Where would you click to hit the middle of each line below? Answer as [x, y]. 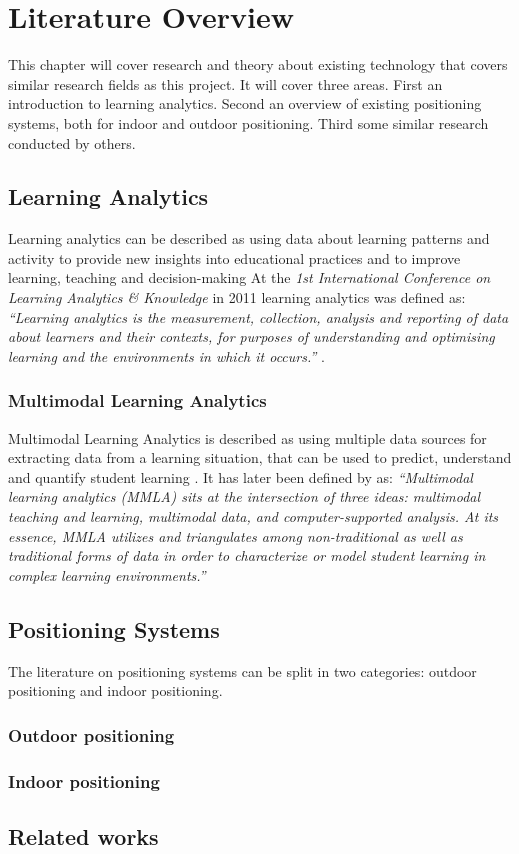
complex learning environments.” [107, 574]
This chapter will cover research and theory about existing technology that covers [258, 64]
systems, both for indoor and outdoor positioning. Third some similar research [248, 122]
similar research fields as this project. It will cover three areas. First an [225, 83]
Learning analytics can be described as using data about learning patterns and [249, 238]
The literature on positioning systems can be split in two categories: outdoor [242, 670]
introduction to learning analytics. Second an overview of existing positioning [245, 103]
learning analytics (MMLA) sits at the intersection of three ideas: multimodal [244, 496]
